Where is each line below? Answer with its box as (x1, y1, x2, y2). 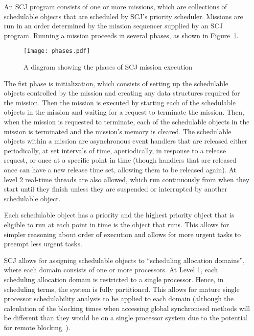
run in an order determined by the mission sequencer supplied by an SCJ (4, 21, 223, 31)
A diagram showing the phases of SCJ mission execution (23, 62, 193, 72)
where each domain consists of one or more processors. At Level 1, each (4, 264, 218, 275)
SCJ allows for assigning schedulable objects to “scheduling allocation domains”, (4, 255, 245, 265)
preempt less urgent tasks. (4, 239, 82, 249)
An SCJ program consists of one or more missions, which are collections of (4, 1, 227, 11)
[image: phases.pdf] (23, 48, 91, 55)
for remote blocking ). (4, 322, 70, 332)
